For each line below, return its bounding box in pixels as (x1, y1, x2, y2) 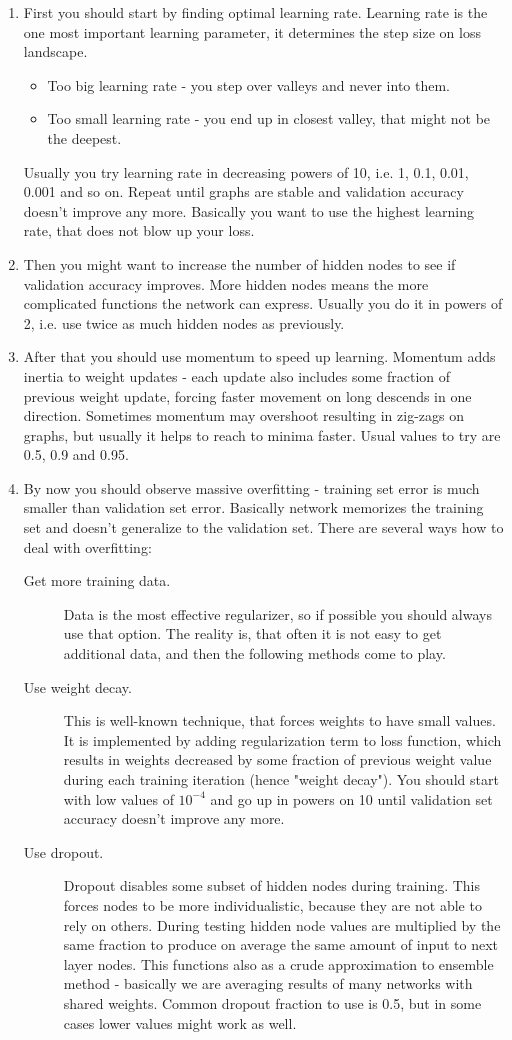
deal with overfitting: (23, 536, 152, 557)
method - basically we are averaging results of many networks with (63, 973, 473, 994)
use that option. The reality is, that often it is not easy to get (63, 623, 442, 644)
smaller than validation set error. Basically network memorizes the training (23, 497, 484, 518)
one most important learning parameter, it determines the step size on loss (23, 21, 481, 42)
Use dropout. (23, 841, 104, 862)
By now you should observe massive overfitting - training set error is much (23, 477, 480, 498)
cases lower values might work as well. (63, 1012, 297, 1033)
